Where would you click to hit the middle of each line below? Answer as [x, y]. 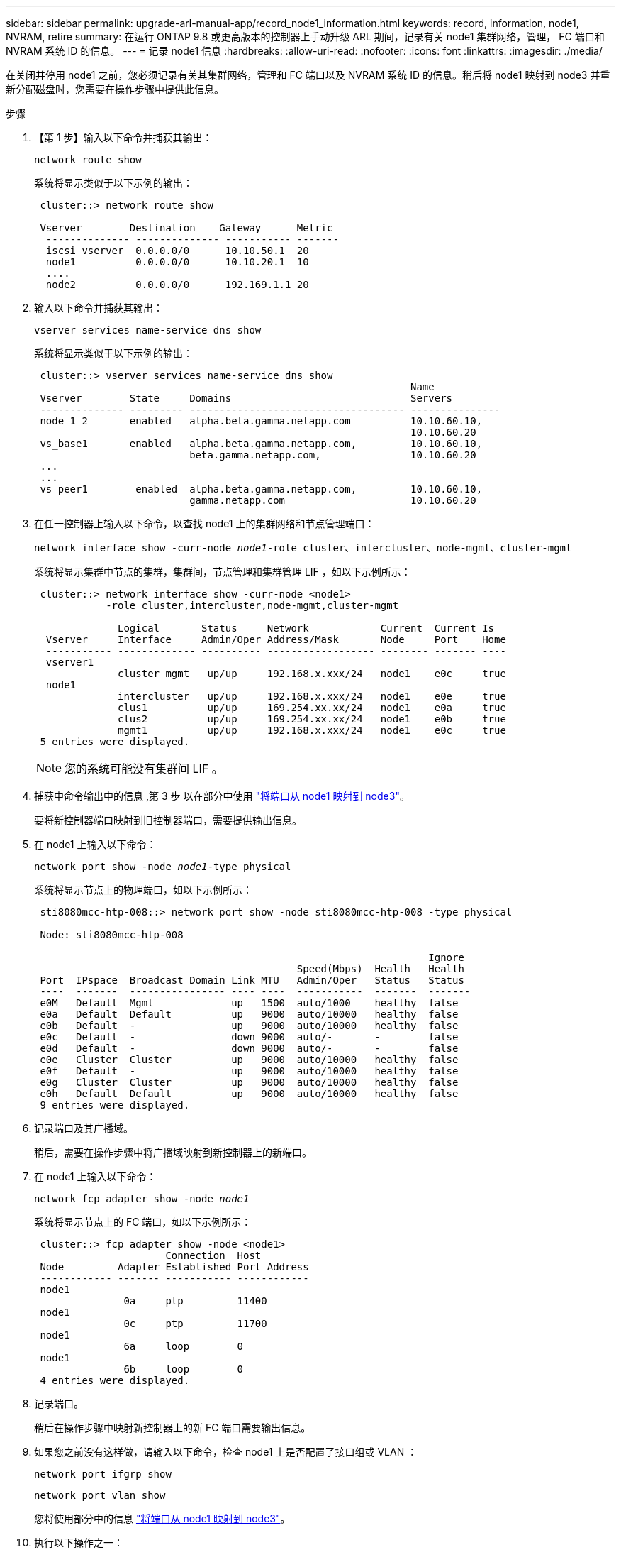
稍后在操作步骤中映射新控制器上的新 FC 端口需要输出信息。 [173, 1428]
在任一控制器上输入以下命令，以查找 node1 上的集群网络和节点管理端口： [205, 523]
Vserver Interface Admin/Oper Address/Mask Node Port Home [276, 639]
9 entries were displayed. [115, 1105]
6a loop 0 [184, 1346]
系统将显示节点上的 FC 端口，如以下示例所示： [143, 1222]
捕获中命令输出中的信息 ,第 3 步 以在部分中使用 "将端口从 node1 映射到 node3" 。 [222, 796]
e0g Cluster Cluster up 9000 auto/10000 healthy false [249, 1082]
